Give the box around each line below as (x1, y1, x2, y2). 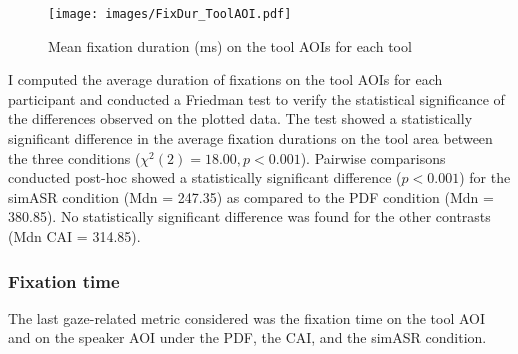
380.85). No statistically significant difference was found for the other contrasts (8, 206, 491, 227)
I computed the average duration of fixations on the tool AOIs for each (8, 69, 443, 90)
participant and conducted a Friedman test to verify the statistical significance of (8, 88, 505, 109)
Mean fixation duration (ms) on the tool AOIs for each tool (48, 35, 412, 56)
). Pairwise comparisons (300, 147, 446, 168)
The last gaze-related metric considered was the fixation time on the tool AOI (8, 307, 486, 328)
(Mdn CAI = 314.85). (8, 226, 141, 246)
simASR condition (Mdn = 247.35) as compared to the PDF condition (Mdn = (8, 186, 494, 207)
